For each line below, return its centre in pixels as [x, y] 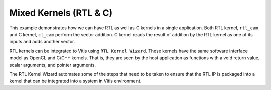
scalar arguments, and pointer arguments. [53, 65]
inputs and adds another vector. [42, 42]
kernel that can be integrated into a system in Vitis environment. [75, 81]
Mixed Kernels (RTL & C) [61, 13]
